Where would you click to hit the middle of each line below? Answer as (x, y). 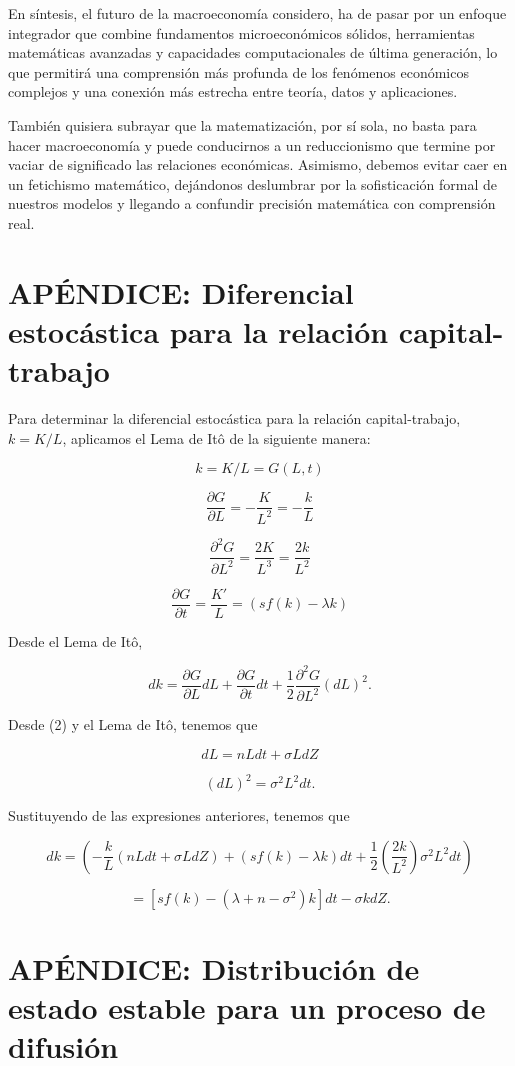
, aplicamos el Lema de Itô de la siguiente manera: (216, 437)
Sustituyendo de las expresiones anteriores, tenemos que (179, 815)
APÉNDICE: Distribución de (214, 967)
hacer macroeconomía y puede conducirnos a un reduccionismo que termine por (252, 144)
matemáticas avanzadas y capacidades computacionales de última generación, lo (253, 52)
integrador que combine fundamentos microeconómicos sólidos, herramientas (241, 32)
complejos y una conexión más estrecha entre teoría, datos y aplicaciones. (233, 91)
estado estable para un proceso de (247, 1007)
